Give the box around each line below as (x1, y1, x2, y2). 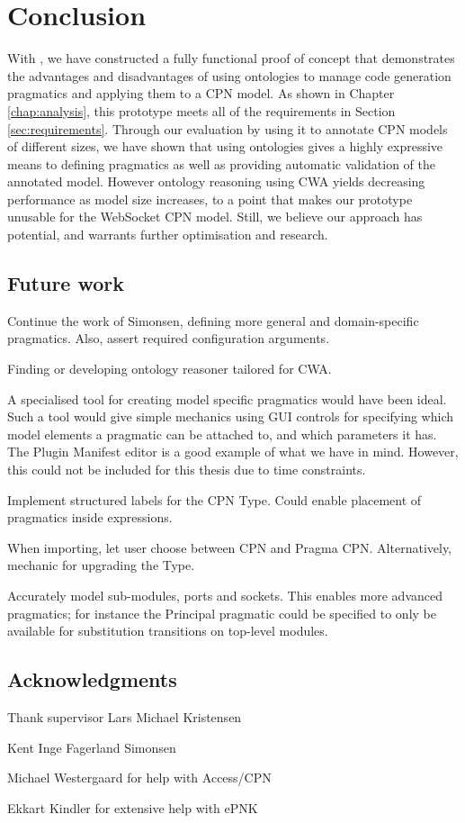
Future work (7, 269, 125, 297)
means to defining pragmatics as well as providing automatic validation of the (7, 154, 435, 173)
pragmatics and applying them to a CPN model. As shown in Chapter (7, 84, 395, 103)
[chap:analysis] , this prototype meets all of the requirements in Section (7, 101, 396, 120)
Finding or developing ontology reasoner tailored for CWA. (7, 359, 332, 378)
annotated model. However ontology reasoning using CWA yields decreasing (7, 172, 425, 191)
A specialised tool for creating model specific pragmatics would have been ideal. (7, 389, 447, 408)
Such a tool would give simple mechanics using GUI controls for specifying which (7, 407, 453, 426)
